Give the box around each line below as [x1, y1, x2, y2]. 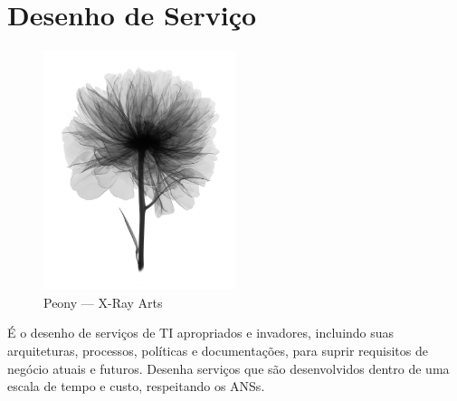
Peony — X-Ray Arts [43, 292, 163, 311]
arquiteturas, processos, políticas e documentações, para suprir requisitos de [7, 340, 428, 359]
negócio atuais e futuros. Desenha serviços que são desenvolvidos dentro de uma [7, 358, 450, 377]
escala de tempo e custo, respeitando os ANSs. [7, 377, 265, 396]
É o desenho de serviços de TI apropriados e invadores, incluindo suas [7, 323, 395, 342]
